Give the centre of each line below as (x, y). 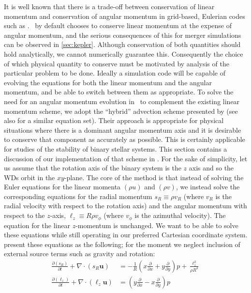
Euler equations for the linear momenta (62, 187)
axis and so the (211, 168)
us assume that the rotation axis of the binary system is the (93, 168)
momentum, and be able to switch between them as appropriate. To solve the (119, 92)
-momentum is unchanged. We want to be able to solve (157, 225)
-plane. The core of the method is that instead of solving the (154, 177)
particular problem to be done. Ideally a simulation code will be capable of (115, 73)
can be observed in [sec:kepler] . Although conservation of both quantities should (122, 44)
